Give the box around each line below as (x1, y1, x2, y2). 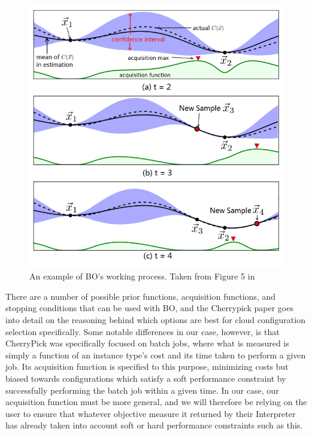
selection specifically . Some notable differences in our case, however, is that (5, 325, 280, 337)
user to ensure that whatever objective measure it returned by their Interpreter (5, 407, 296, 419)
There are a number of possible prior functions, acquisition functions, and (5, 290, 275, 302)
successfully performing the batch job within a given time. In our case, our (5, 384, 279, 396)
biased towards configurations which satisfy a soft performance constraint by (5, 372, 286, 384)
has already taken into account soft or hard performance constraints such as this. (5, 419, 303, 431)
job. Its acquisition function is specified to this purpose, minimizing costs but (5, 360, 289, 373)
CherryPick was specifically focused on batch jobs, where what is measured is (5, 337, 289, 349)
